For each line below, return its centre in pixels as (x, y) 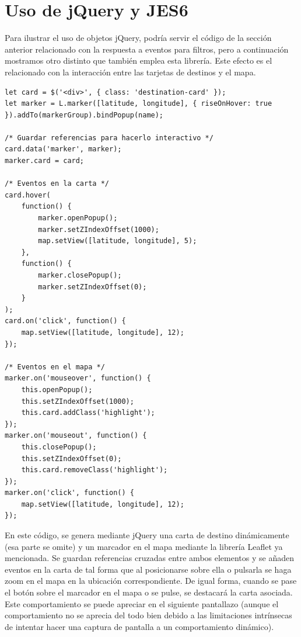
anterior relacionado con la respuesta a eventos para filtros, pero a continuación (147, 49)
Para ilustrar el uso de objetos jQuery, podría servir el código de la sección (138, 38)
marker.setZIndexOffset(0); (92, 287)
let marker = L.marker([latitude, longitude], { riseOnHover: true (139, 104)
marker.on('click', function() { (69, 493)
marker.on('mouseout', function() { (76, 436)
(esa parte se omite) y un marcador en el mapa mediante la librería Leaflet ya (144, 546)
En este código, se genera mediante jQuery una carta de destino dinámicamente (147, 535)
